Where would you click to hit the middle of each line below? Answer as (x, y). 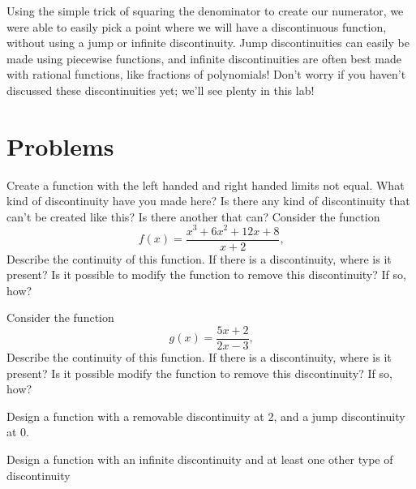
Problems (60, 146)
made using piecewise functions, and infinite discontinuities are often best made (204, 58)
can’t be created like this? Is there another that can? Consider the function (193, 216)
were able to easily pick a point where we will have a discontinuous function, (197, 26)
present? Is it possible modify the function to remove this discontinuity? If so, (199, 373)
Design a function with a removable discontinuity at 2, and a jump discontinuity (206, 416)
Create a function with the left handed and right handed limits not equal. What (206, 184)
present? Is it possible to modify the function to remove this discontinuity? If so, (206, 275)
